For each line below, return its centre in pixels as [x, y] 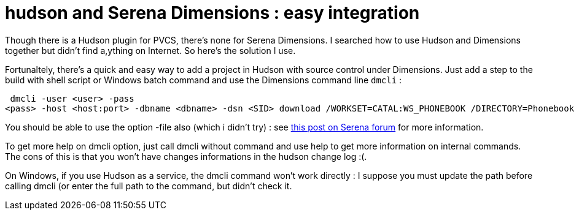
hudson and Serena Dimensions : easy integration [212, 13]
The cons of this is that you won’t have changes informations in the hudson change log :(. [186, 156]
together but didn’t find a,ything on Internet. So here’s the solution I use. [150, 50]
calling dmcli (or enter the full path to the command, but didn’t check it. [149, 186]
